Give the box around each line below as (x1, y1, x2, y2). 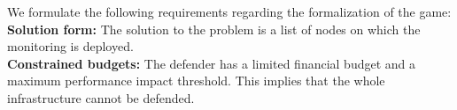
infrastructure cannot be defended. (7, 88, 195, 106)
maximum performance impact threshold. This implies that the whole (7, 71, 385, 90)
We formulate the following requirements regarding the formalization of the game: (7, 3, 452, 20)
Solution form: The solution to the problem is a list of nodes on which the (7, 19, 421, 38)
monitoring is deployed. (7, 37, 134, 55)
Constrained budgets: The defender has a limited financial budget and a (7, 54, 416, 72)
